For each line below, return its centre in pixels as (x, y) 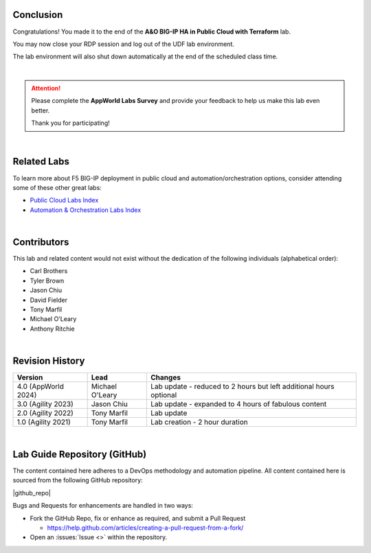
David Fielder (49, 300)
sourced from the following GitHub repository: (78, 480)
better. (41, 110)
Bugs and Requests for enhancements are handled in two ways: (103, 506)
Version (30, 377)
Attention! (46, 89)
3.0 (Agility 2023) (45, 404)
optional (164, 395)
